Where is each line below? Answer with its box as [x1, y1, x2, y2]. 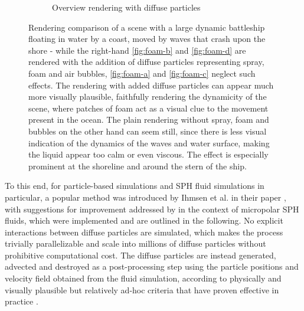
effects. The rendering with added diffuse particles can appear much [28, 78, 274, 91]
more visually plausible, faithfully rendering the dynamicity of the [28, 90, 267, 103]
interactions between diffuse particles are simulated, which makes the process [5, 225, 283, 238]
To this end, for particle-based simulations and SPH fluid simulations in [5, 179, 264, 192]
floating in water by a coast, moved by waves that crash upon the [28, 32, 266, 45]
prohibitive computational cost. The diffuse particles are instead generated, [5, 248, 276, 261]
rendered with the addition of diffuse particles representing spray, [28, 55, 264, 68]
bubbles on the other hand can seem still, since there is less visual [28, 125, 267, 137]
